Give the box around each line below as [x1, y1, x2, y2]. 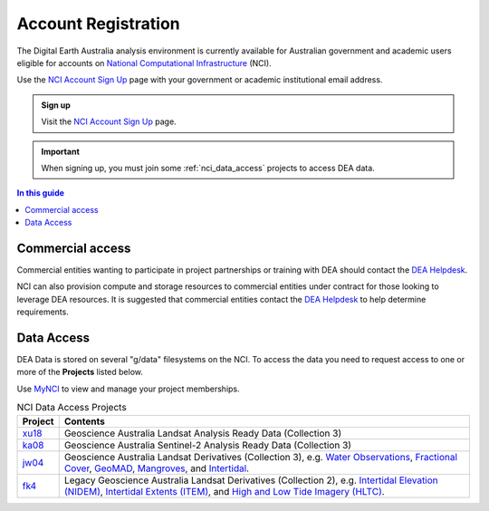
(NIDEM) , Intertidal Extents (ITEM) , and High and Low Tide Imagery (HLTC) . [63, 485, 385, 497]
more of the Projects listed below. [16, 367, 144, 378]
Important [41, 146, 81, 157]
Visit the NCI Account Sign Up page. [41, 116, 177, 127]
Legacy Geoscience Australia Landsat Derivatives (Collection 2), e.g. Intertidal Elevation [63, 474, 438, 487]
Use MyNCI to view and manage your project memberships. [16, 383, 240, 394]
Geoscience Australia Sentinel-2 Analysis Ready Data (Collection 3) [63, 439, 352, 451]
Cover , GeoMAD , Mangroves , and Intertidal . [63, 462, 249, 475]
